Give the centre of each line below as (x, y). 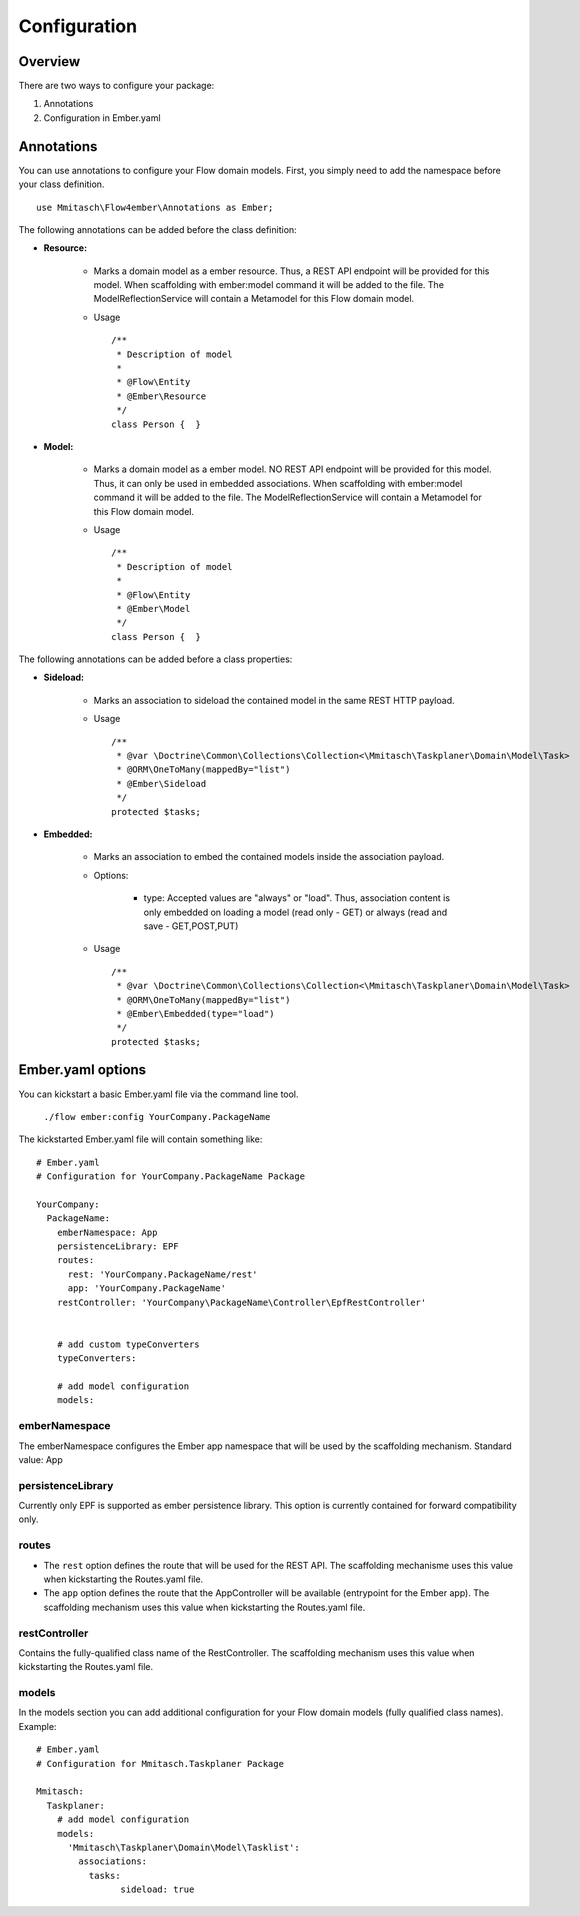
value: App (41, 1459)
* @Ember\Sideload (161, 783)
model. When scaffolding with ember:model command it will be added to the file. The (269, 285)
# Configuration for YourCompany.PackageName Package (170, 1176)
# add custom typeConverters (128, 1344)
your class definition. (61, 184)
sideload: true (157, 1889)
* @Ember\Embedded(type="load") (195, 1013)
